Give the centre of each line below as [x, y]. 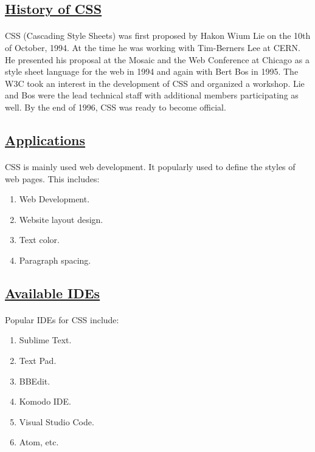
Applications [45, 139]
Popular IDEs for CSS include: [62, 319]
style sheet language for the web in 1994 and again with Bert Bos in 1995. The [152, 71]
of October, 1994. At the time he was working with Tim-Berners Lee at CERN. [153, 47]
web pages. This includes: [52, 178]
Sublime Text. [45, 340]
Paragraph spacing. [55, 260]
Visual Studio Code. [57, 421]
